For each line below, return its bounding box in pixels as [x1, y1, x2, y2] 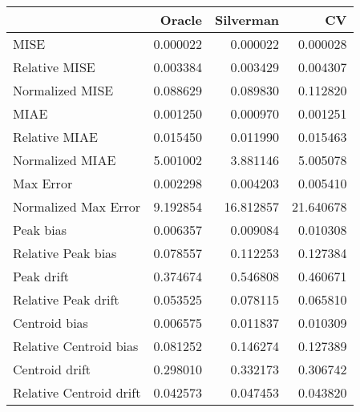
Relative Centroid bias [13, 337, 139, 355]
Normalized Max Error [13, 197, 141, 216]
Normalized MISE [13, 81, 114, 99]
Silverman [214, 10, 280, 29]
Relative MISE [13, 58, 95, 76]
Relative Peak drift [13, 290, 119, 309]
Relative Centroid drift [13, 383, 141, 402]
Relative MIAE [13, 127, 98, 146]
